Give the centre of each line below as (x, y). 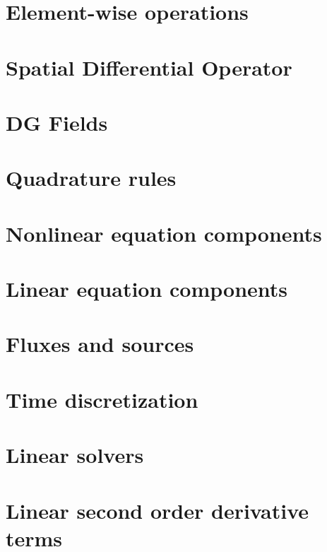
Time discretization (102, 399)
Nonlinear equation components (164, 233)
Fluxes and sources (100, 344)
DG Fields (57, 122)
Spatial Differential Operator (149, 67)
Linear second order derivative (157, 510)
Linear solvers (75, 455)
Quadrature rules (91, 178)
